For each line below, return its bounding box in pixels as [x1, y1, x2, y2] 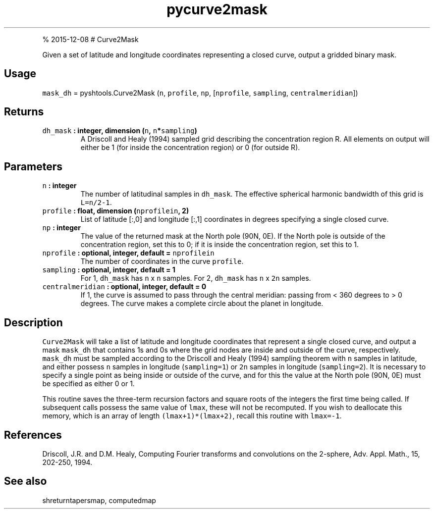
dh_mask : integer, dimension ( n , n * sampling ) [42, 126, 197, 135]
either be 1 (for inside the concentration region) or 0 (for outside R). [80, 143, 300, 152]
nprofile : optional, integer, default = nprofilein [42, 249, 215, 257]
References [4, 428, 62, 441]
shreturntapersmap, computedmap [42, 496, 156, 505]
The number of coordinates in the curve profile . [80, 257, 244, 266]
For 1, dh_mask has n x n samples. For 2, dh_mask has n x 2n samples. [80, 274, 311, 283]
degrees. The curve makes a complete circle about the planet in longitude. [80, 299, 324, 308]
